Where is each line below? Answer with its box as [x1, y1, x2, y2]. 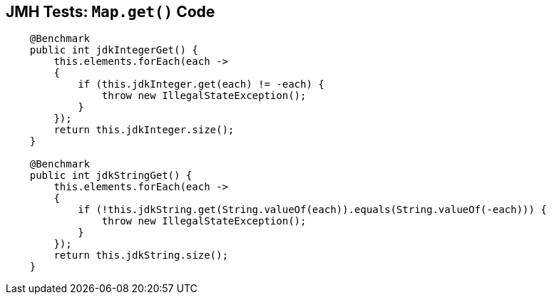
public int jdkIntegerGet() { [29, 44, 198, 56]
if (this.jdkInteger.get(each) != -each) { [78, 78, 324, 90]
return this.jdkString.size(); [53, 249, 228, 262]
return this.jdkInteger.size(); [53, 124, 235, 136]
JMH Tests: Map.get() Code [6, 3, 215, 21]
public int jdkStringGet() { [29, 170, 193, 182]
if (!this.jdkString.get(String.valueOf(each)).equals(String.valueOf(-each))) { [78, 204, 547, 216]
